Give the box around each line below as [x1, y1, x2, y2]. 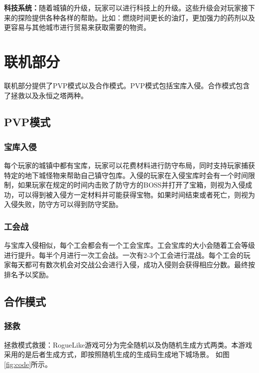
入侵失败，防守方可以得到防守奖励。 [4, 199, 123, 209]
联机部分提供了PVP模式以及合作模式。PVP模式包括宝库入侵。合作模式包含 [4, 80, 250, 90]
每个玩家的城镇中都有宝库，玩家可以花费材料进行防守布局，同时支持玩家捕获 [4, 160, 255, 171]
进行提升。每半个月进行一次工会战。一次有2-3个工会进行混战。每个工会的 [4, 249, 244, 260]
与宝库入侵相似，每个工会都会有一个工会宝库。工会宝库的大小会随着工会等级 [4, 240, 255, 250]
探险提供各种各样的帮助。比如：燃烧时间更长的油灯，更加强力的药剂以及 [17, 12, 255, 22]
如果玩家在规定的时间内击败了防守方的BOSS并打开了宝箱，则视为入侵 [17, 180, 246, 190]
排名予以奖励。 [4, 269, 53, 280]
